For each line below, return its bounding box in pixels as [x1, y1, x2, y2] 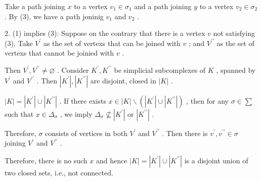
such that [5, 108, 34, 119]
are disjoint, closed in [90, 75, 156, 85]
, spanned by [216, 64, 256, 75]
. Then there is [162, 127, 208, 138]
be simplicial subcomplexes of [114, 64, 206, 75]
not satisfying [213, 28, 255, 38]
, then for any [186, 95, 229, 106]
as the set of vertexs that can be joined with [43, 37, 181, 48]
